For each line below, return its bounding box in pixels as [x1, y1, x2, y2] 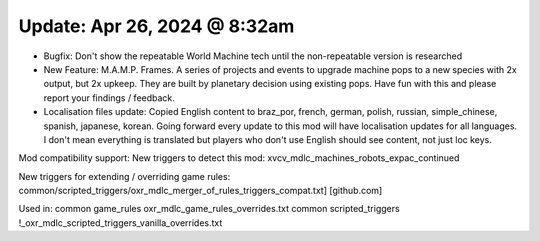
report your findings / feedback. [43, 91, 175, 104]
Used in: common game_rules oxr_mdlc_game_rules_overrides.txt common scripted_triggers [18, 203, 400, 215]
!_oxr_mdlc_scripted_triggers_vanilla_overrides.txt [18, 216, 223, 229]
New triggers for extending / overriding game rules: [18, 170, 231, 182]
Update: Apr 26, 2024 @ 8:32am [18, 15, 295, 37]
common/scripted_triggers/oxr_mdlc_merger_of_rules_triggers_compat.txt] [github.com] [18, 185, 383, 197]
